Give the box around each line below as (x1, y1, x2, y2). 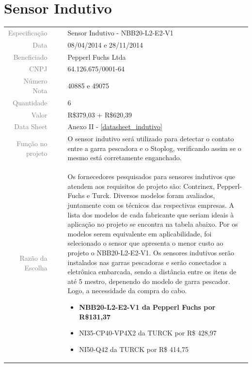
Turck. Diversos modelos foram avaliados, (92, 190, 215, 200)
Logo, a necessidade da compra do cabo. (67, 285, 187, 296)
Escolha (24, 262, 47, 272)
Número (23, 76, 47, 86)
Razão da (19, 253, 47, 263)
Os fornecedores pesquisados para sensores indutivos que (67, 171, 235, 182)
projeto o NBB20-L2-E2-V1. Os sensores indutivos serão (67, 248, 235, 257)
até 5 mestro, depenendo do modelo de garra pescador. (67, 276, 230, 286)
